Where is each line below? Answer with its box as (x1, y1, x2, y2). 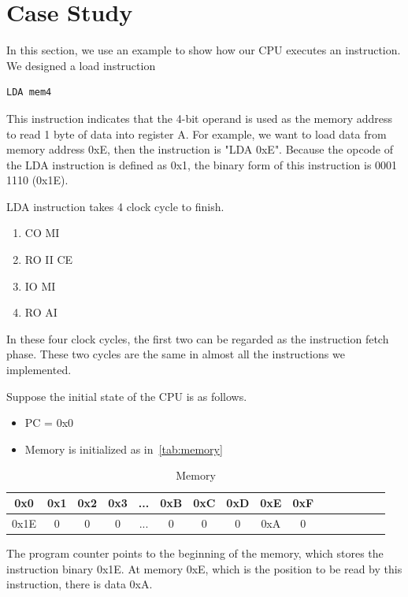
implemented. (6, 362, 72, 378)
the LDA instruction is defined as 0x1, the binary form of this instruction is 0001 (6, 156, 398, 172)
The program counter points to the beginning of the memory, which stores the (6, 544, 384, 561)
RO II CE (24, 251, 73, 268)
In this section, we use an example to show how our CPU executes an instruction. (6, 42, 401, 58)
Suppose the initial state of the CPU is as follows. (6, 387, 247, 404)
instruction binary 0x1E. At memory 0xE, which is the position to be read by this (6, 560, 402, 577)
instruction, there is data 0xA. (6, 576, 153, 592)
